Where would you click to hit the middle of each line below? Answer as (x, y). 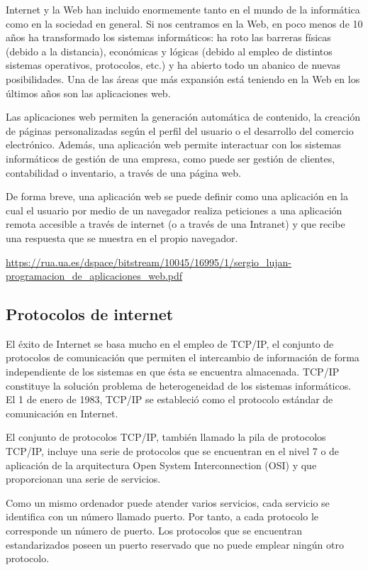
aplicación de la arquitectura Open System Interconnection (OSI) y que (161, 465)
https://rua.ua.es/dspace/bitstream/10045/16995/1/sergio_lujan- (149, 262)
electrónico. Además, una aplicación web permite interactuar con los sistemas (173, 144)
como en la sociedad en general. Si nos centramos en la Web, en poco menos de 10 (184, 23)
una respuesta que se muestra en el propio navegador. (122, 237)
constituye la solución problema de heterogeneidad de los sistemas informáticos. (179, 385)
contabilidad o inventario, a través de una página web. (123, 172)
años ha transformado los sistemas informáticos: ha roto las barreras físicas (168, 37)
